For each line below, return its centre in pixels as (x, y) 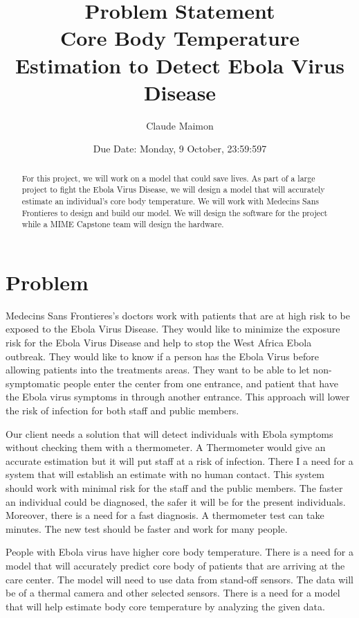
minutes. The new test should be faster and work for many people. (147, 528)
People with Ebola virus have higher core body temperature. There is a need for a (179, 552)
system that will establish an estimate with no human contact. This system (165, 474)
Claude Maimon (180, 125)
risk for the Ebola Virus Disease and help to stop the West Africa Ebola (159, 343)
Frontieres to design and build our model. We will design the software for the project (175, 212)
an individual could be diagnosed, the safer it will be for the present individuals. (176, 501)
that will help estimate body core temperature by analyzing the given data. (165, 606)
